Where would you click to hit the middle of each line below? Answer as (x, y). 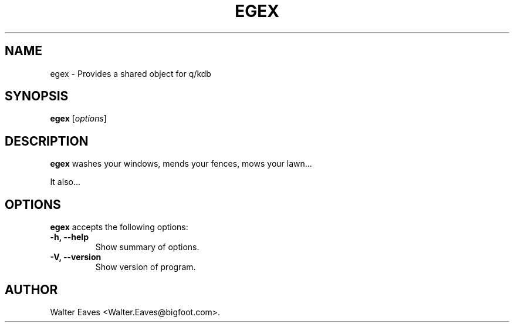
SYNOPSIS (37, 96)
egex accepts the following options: (119, 227)
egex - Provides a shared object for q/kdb (131, 73)
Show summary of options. (147, 247)
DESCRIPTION (47, 141)
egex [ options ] (78, 119)
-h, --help (69, 237)
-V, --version (76, 257)
